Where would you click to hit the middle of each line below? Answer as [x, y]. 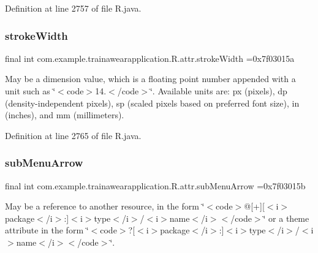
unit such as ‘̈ [30, 91]
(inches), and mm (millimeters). [65, 115]
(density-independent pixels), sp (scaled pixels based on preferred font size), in [152, 103]
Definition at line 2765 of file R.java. [73, 135]
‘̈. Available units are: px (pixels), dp [218, 91]
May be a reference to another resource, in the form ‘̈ [105, 206]
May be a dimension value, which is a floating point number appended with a [150, 79]
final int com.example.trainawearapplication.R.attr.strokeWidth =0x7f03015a [150, 58]
